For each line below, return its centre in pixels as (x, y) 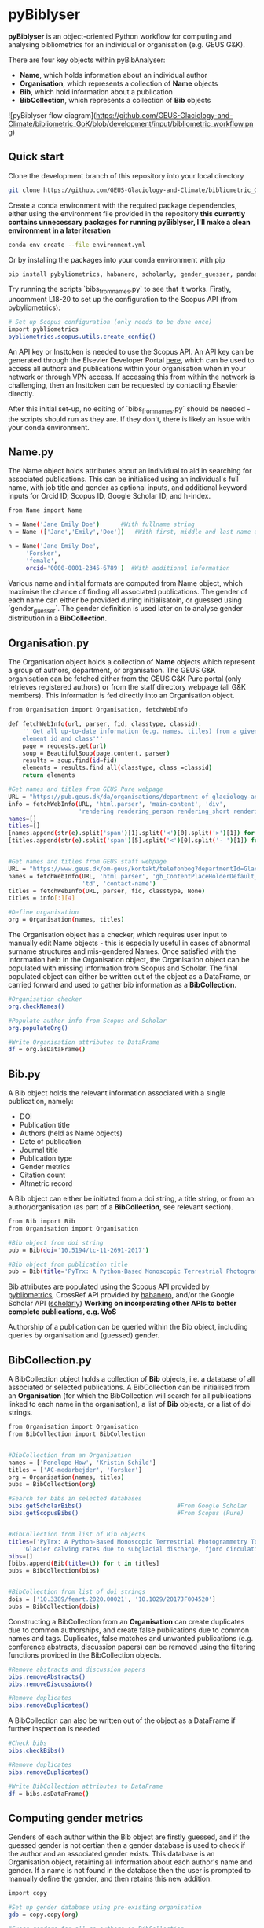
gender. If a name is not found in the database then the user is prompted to (130, 1871)
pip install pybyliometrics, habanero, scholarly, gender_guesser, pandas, (135, 274)
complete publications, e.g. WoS (62, 1312)
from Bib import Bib (42, 1222)
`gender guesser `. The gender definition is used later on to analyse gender (126, 609)
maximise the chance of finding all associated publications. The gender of (128, 591)
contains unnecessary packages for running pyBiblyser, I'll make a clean (129, 222)
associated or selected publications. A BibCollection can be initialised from (129, 1387)
